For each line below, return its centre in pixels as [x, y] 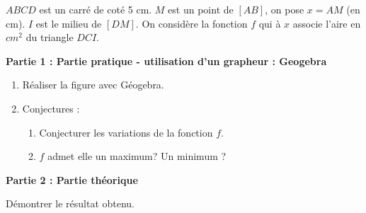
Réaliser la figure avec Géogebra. [93, 85]
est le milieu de [69, 23]
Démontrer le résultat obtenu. [70, 203]
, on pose [285, 9]
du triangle [50, 37]
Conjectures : [51, 108]
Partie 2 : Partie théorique [72, 179]
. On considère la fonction [191, 23]
